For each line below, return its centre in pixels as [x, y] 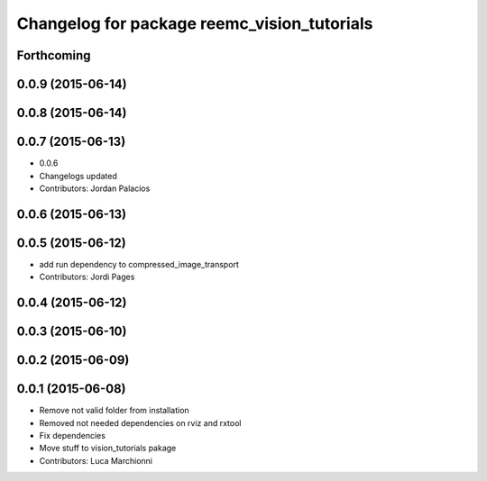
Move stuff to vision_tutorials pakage [108, 448]
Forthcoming [54, 55]
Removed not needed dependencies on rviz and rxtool [140, 422]
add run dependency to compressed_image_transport [139, 264]
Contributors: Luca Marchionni [96, 460]
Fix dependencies [72, 435]
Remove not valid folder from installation [114, 411]
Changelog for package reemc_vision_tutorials [195, 23]
